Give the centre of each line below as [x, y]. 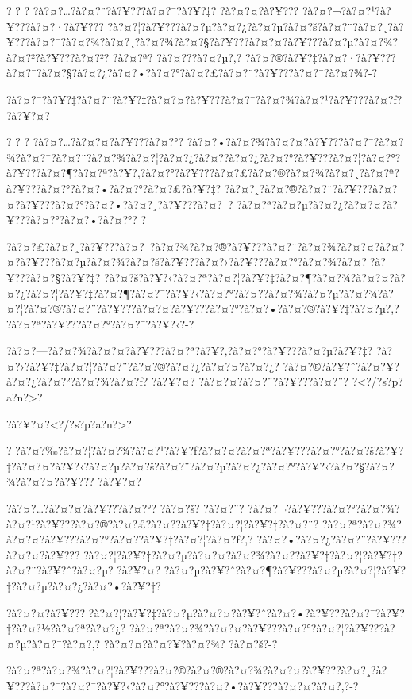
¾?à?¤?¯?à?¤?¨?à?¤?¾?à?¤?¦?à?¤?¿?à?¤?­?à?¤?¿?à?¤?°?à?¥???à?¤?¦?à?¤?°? [204, 157]
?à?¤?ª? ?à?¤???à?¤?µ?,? [177, 57]
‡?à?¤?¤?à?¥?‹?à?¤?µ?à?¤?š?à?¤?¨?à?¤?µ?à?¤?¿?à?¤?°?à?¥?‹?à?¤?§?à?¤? [200, 465]
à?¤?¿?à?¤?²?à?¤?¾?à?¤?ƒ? [77, 381]
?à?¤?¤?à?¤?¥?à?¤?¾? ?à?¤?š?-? [191, 643]
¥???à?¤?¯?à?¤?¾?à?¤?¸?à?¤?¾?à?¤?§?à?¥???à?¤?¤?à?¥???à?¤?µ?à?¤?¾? [202, 42]
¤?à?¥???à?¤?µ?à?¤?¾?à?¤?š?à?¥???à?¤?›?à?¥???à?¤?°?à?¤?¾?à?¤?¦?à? [196, 261]
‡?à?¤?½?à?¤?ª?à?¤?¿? [66, 628]
